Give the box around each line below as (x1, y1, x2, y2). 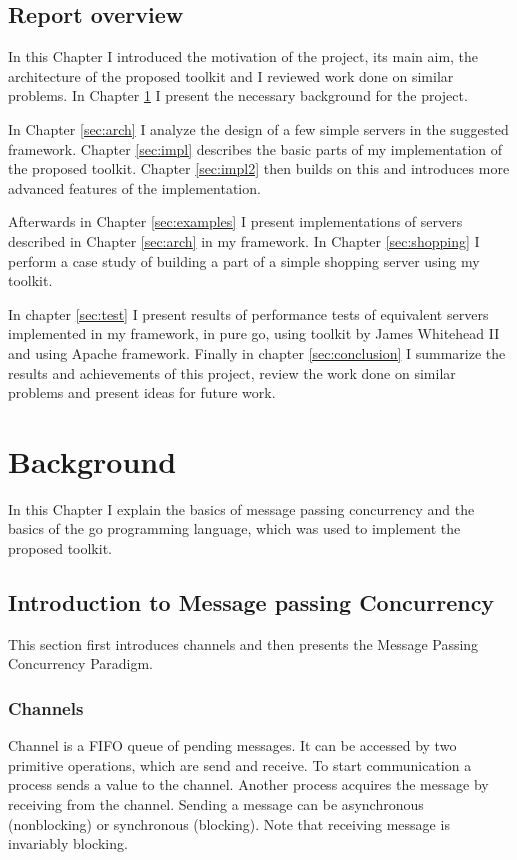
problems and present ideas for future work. (8, 382, 276, 403)
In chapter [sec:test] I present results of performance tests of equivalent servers (8, 303, 489, 324)
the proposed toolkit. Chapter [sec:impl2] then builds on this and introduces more (8, 158, 510, 179)
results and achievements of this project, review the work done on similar (8, 362, 456, 383)
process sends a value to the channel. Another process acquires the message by (8, 774, 489, 795)
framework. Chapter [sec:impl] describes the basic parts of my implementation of (8, 138, 503, 159)
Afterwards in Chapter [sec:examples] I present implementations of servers (8, 211, 463, 232)
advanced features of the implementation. (8, 177, 261, 198)
